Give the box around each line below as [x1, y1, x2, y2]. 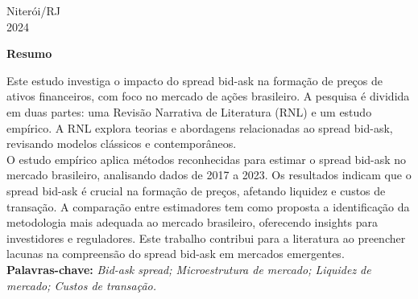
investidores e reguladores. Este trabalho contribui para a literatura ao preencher [6, 229, 406, 246]
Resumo [6, 45, 52, 62]
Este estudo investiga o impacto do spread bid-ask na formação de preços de [6, 72, 383, 88]
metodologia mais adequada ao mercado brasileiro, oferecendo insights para [6, 214, 378, 231]
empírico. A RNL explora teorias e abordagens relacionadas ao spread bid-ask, [6, 119, 393, 136]
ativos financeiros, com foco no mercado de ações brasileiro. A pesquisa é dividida [6, 88, 410, 104]
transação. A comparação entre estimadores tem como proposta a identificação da [6, 198, 410, 215]
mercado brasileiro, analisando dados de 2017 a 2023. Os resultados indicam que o [6, 166, 412, 183]
